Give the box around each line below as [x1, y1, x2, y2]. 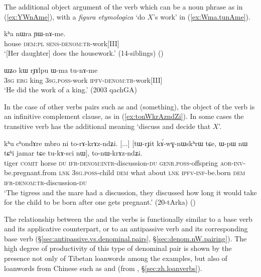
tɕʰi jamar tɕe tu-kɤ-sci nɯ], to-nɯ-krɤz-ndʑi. [4, 148, 143, 158]
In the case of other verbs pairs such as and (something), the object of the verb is [4, 101, 255, 111]
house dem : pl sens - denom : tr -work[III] [4, 38, 119, 48]
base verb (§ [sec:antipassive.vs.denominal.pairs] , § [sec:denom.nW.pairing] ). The [4, 233, 247, 243]
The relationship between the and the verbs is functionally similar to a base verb [4, 213, 252, 224]
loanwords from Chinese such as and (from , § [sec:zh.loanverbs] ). [4, 262, 202, 273]
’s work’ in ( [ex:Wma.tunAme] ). [153, 11, 250, 22]
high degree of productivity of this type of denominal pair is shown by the [4, 243, 232, 253]
